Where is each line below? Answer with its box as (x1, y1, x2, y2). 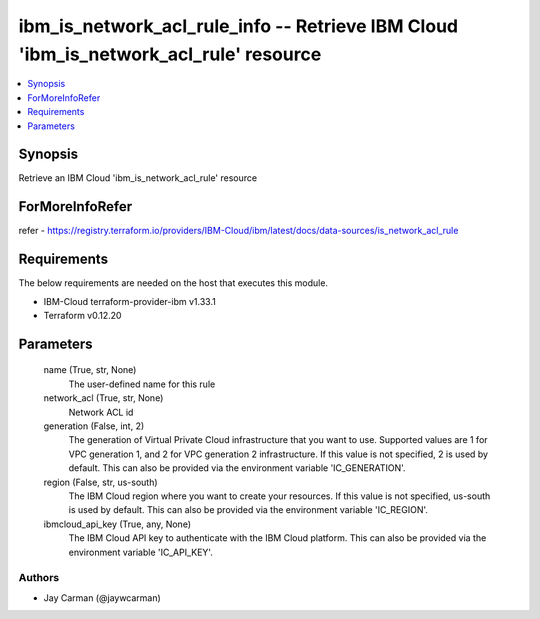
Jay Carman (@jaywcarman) (43, 591, 162, 604)
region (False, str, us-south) (43, 476, 159, 488)
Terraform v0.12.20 (43, 310, 122, 322)
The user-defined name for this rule (68, 378, 216, 390)
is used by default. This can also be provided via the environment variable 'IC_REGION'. (68, 504, 429, 516)
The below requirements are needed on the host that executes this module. (18, 277, 329, 289)
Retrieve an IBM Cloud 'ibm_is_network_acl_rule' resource (18, 172, 258, 184)
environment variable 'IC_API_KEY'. (68, 546, 214, 558)
